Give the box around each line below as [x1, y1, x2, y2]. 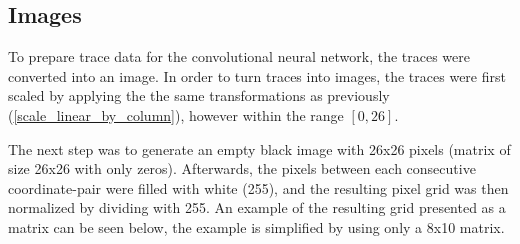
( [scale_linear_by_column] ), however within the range [8, 104, 344, 125]
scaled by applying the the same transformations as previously [8, 85, 390, 106]
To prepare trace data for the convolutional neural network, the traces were [8, 46, 470, 67]
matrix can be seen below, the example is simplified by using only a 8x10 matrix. [8, 216, 505, 237]
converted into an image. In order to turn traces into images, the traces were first [8, 65, 506, 86]
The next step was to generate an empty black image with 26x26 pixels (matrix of [8, 138, 511, 159]
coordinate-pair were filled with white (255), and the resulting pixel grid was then [8, 177, 509, 198]
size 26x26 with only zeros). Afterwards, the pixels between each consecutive [8, 158, 476, 179]
